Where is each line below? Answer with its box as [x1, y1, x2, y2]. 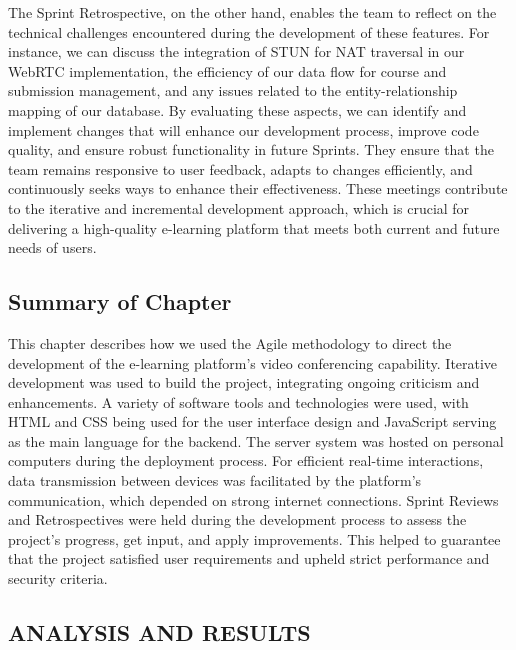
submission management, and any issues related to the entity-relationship [8, 80, 458, 101]
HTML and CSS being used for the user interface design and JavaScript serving [8, 411, 497, 432]
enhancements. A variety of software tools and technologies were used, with [8, 391, 469, 412]
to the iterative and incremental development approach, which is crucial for [8, 197, 470, 218]
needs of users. [8, 237, 97, 258]
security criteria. [8, 568, 108, 589]
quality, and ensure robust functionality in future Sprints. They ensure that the [8, 139, 494, 160]
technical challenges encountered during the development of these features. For [8, 21, 490, 42]
